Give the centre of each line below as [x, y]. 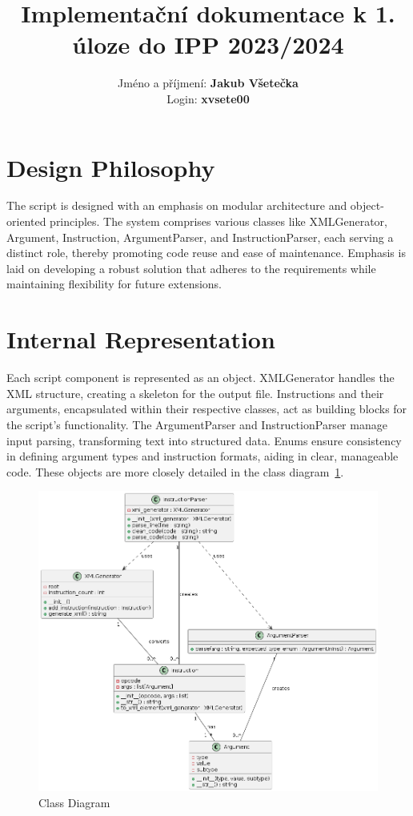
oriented [26, 221]
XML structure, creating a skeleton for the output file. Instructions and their [195, 393]
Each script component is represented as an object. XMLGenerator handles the [200, 378]
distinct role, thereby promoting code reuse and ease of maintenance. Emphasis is [206, 253]
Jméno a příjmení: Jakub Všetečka [208, 83]
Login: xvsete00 [208, 98]
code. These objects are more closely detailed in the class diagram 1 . [175, 471]
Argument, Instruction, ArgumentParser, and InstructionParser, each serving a [200, 237]
